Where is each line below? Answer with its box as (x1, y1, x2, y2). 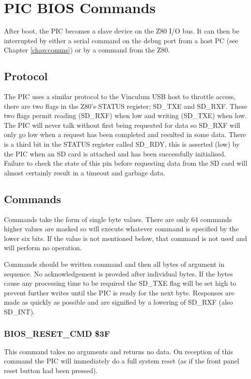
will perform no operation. (4, 242, 82, 253)
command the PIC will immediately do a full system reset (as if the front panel (4, 356, 239, 366)
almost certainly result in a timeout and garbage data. (4, 167, 165, 177)
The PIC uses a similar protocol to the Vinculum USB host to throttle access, (4, 91, 236, 102)
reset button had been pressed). (4, 365, 98, 375)
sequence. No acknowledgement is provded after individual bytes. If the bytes (4, 268, 233, 278)
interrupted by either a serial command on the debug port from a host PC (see (4, 35, 238, 45)
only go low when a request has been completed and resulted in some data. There (4, 129, 246, 139)
